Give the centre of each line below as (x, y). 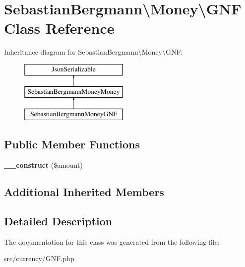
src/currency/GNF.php (39, 258)
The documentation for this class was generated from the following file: (112, 241)
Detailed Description (58, 221)
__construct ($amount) (43, 165)
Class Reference (59, 28)
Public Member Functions (72, 144)
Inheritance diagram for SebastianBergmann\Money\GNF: (93, 52)
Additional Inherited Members (84, 192)
